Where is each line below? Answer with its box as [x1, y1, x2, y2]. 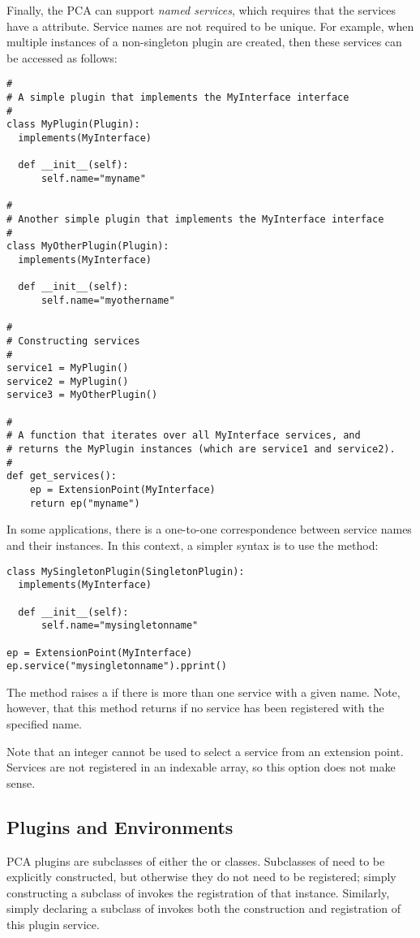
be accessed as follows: [6, 49, 118, 66]
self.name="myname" [41, 172, 146, 184]
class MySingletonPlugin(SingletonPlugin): [6, 565, 245, 577]
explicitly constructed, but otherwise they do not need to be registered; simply [6, 868, 396, 885]
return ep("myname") [29, 497, 140, 509]
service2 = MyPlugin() [6, 375, 129, 387]
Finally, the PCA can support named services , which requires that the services [6, 2, 396, 18]
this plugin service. [6, 915, 100, 932]
